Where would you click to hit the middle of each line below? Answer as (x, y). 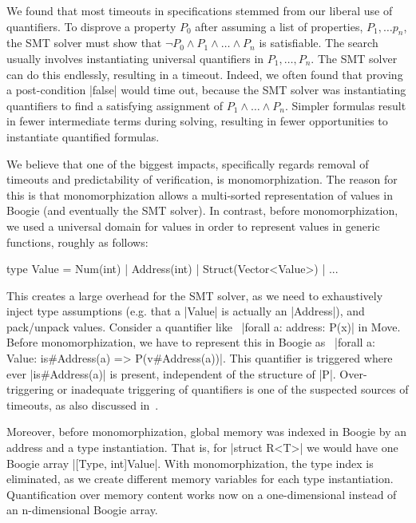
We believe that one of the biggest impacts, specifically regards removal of (188, 163)
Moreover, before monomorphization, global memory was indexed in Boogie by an (206, 432)
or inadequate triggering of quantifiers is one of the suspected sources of (233, 389)
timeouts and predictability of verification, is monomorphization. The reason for (202, 179)
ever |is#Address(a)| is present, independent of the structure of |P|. (171, 373)
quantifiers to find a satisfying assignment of (115, 105)
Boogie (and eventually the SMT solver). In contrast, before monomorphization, (202, 210)
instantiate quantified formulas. (83, 136)
